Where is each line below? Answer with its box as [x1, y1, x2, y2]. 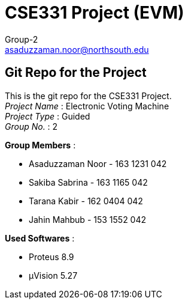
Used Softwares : [5, 233, 75, 243]
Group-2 [5, 34, 38, 44]
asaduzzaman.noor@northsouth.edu [5, 44, 149, 55]
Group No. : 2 [5, 121, 58, 132]
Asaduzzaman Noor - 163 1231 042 [29, 158, 167, 169]
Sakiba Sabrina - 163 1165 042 [29, 177, 148, 187]
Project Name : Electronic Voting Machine [5, 100, 169, 111]
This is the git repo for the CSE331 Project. [5, 90, 172, 101]
